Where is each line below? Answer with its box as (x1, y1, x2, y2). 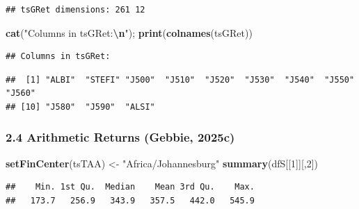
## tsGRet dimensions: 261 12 (6, 5, 145, 15)
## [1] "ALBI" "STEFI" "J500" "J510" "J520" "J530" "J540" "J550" (6, 74, 355, 85)
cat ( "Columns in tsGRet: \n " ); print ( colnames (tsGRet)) (6, 25, 253, 40)
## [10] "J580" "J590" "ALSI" (6, 101, 155, 112)
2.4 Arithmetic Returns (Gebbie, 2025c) (6, 128, 235, 146)
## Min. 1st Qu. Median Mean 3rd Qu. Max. (6, 182, 255, 192)
